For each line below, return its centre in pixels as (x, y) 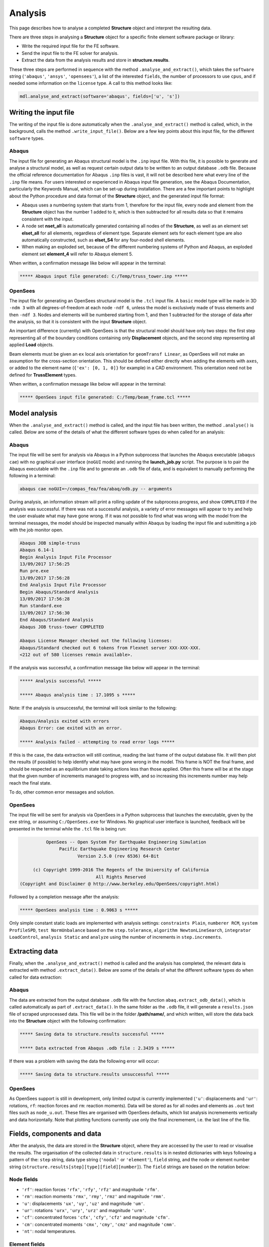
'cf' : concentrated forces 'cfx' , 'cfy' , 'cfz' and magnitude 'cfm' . (96, 1218)
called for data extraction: (36, 977)
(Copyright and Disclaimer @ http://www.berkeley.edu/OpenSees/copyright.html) (120, 884)
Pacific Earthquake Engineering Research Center (120, 849)
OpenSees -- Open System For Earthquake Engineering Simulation (126, 842)
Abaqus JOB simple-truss (50, 543)
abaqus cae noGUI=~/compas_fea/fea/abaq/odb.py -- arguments (96, 489)
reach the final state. (30, 783)
